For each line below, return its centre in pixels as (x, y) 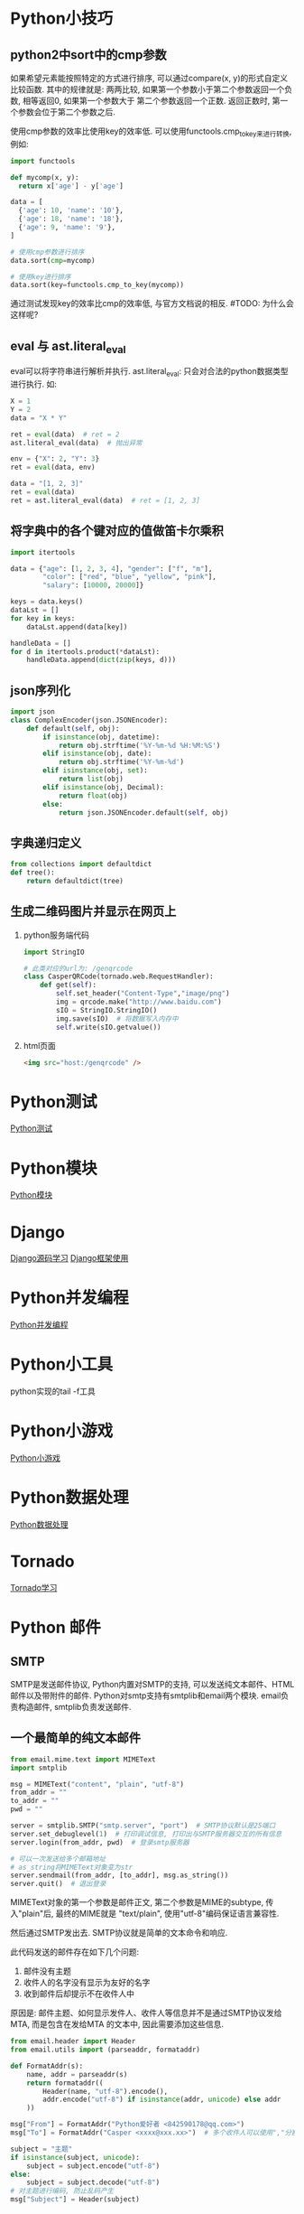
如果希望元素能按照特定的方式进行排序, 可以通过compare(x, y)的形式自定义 (149, 78)
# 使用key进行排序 (41, 276)
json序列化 (41, 691)
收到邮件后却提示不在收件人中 (78, 1994)
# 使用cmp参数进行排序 (47, 252)
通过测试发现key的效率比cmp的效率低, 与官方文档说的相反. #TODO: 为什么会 (152, 304)
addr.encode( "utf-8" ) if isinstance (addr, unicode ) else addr (162, 2100)
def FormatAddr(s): (47, 2066)
